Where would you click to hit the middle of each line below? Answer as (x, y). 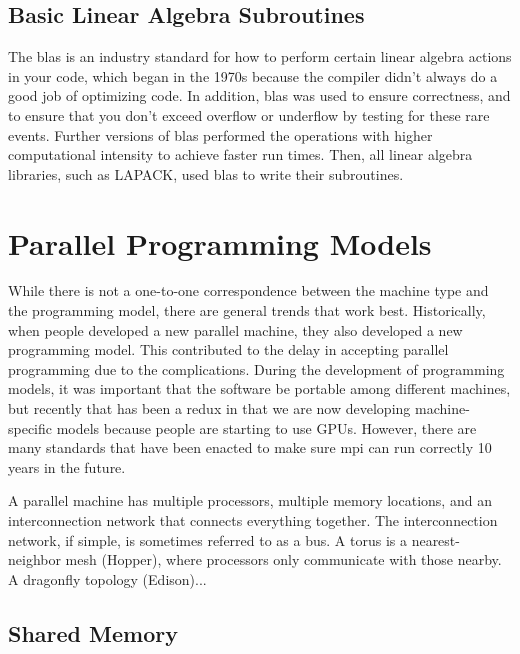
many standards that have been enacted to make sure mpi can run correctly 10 (250, 447)
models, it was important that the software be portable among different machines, (259, 388)
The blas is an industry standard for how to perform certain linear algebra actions (260, 56)
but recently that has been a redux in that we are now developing (209, 408)
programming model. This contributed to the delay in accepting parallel (228, 349)
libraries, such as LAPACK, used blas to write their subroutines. (206, 173)
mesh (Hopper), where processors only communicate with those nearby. (283, 559)
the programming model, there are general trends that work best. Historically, (247, 310)
